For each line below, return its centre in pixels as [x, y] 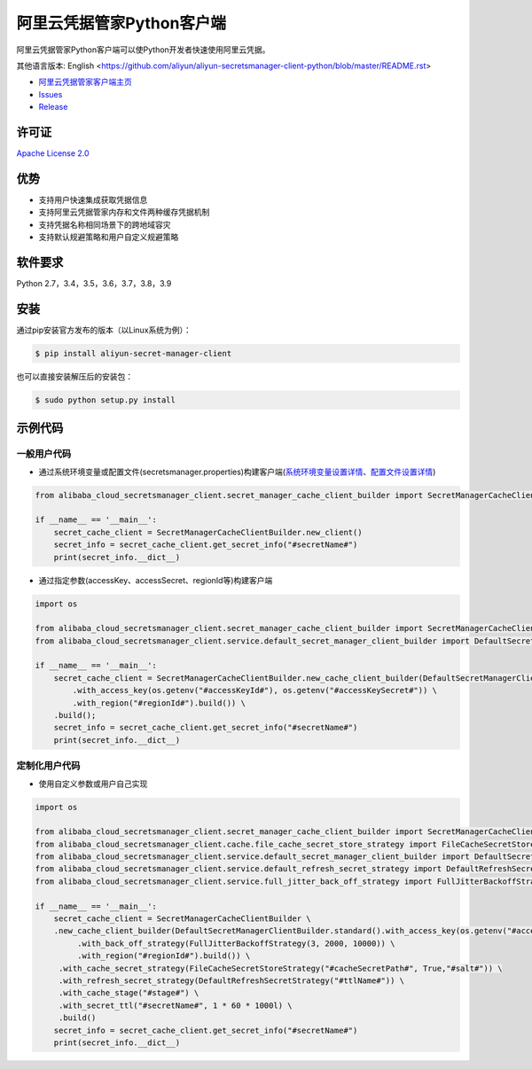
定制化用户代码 [48, 766]
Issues [51, 94]
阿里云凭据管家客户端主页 [85, 82]
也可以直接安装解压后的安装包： [74, 376]
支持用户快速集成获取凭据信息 [93, 199]
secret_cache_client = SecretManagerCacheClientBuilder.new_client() [208, 532]
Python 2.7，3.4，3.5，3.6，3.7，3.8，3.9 [94, 283]
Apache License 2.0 [53, 153]
